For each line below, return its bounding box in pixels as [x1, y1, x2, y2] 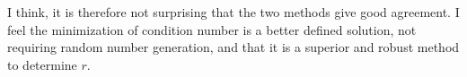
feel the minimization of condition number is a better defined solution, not [7, 20, 417, 38]
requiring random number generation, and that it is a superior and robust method [7, 38, 460, 56]
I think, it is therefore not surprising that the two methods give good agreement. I [7, 3, 460, 21]
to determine [7, 55, 77, 73]
